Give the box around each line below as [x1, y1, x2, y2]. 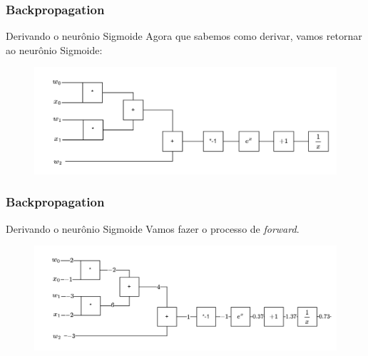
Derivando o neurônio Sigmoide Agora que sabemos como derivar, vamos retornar [6, 28, 362, 43]
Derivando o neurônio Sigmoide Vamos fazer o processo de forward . [6, 221, 300, 236]
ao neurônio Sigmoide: [6, 42, 103, 57]
